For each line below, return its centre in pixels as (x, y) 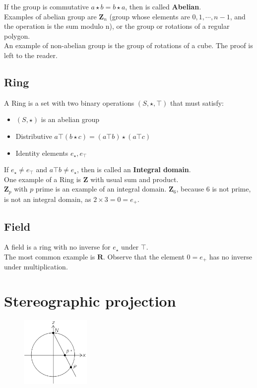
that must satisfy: (197, 102)
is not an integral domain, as (48, 199)
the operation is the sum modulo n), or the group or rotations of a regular (117, 26)
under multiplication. (36, 267)
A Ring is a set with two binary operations (69, 102)
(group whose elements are (150, 16)
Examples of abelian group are (50, 16)
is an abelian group (70, 119)
